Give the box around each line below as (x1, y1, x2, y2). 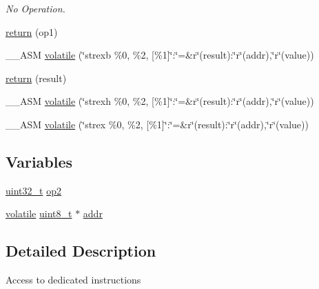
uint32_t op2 (6, 183, 61, 197)
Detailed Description (6, 240, 156, 261)
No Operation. (6, 1, 65, 15)
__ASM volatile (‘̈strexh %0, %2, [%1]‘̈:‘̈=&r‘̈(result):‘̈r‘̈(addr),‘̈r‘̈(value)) (6, 94, 314, 108)
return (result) (6, 70, 67, 85)
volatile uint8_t (6, 206, 72, 221)
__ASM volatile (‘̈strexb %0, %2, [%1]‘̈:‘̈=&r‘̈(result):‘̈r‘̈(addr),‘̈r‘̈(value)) (6, 48, 314, 62)
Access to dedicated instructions (6, 272, 141, 287)
